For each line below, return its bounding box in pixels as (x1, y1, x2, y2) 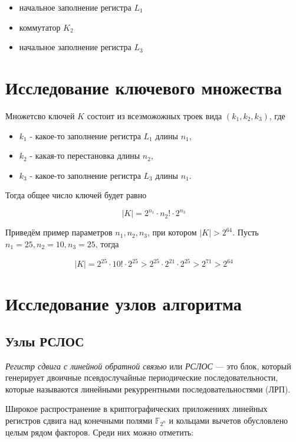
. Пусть (232, 226, 259, 238)
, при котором (147, 226, 197, 238)
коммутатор (19, 21, 61, 33)
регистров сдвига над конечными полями (5, 414, 153, 427)
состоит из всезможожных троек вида (87, 109, 222, 122)
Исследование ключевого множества (5, 75, 282, 99)
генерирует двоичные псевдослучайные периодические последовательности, (5, 371, 278, 384)
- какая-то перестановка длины (29, 149, 140, 162)
